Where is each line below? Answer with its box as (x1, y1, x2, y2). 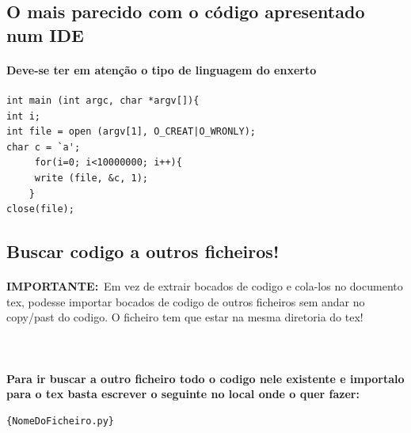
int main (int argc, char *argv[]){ (6, 94, 200, 106)
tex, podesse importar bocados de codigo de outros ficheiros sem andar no (6, 293, 365, 310)
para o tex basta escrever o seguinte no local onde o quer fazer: (6, 386, 360, 402)
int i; (6, 110, 40, 122)
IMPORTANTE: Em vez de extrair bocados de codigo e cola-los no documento (6, 278, 403, 294)
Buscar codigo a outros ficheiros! (6, 239, 280, 264)
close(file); (6, 203, 74, 215)
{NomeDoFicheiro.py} (6, 415, 115, 427)
